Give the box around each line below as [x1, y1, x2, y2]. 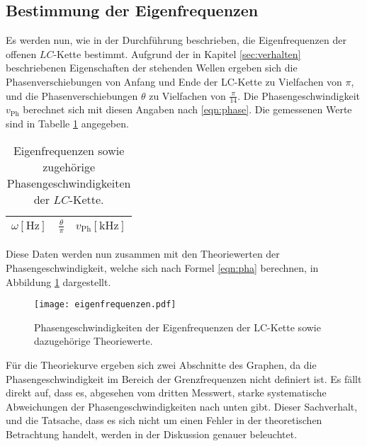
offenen [6, 46, 37, 61]
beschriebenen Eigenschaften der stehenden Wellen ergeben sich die [6, 60, 298, 75]
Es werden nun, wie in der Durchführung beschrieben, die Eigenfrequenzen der [6, 33, 346, 47]
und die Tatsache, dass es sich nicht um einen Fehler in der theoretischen [6, 413, 322, 428]
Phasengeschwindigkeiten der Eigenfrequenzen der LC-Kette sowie [34, 319, 321, 334]
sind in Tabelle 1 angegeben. [6, 116, 129, 130]
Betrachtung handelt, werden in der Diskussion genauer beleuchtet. [6, 427, 298, 441]
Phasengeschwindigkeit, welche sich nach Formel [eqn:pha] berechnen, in [6, 261, 319, 275]
